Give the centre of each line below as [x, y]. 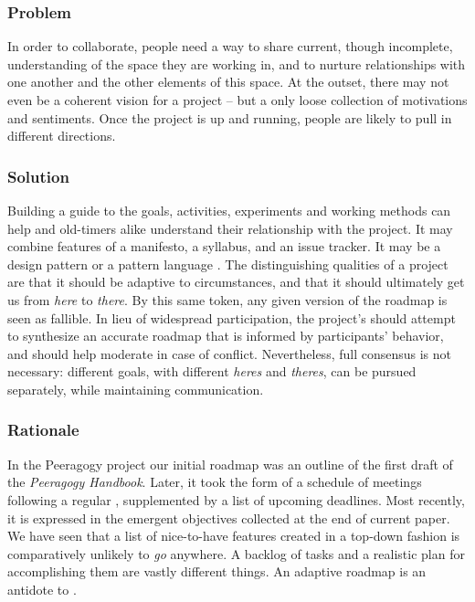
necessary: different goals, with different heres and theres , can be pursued [212, 371]
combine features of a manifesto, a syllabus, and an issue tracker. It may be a [224, 246]
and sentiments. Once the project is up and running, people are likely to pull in [230, 117]
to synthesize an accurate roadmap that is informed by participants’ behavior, [226, 336]
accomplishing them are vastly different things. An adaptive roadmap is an [217, 571]
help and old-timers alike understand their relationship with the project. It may [230, 228]
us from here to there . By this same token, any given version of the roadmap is [227, 299]
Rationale [43, 430]
